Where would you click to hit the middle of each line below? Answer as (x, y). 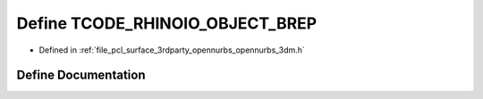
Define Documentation (81, 75)
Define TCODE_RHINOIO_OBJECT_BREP (167, 23)
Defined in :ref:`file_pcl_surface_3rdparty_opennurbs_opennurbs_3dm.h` (172, 50)
